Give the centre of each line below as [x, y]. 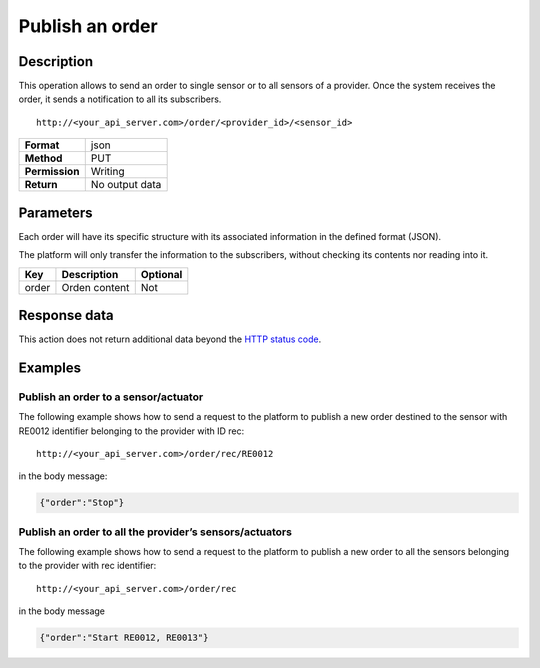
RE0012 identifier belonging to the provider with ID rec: [131, 431]
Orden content [95, 287]
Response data [66, 315]
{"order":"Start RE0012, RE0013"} [124, 638]
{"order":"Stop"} [82, 503]
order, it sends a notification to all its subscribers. [120, 99]
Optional [161, 274]
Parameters [55, 212]
